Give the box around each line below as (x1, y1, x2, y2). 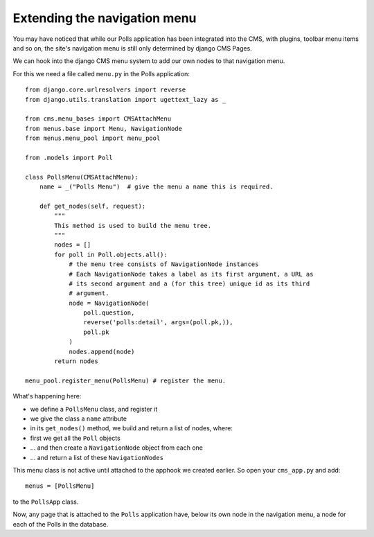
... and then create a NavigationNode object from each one (30, 443, 204, 452)
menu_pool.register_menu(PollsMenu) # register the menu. (25, 376, 226, 385)
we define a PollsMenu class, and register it (30, 405, 158, 413)
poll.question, (83, 309, 135, 317)
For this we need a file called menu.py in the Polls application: (12, 69, 190, 78)
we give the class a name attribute (30, 414, 127, 423)
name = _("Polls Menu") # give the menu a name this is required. (39, 183, 274, 191)
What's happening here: (12, 392, 82, 400)
